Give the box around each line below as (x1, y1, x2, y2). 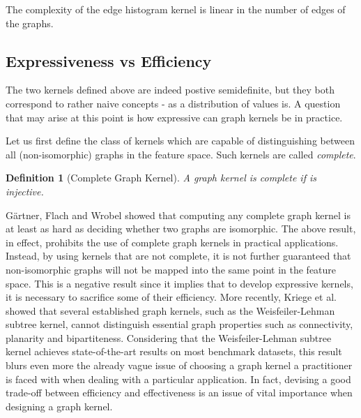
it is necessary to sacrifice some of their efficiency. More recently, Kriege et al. (6, 290, 337, 304)
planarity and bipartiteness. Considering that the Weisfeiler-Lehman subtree (6, 330, 332, 345)
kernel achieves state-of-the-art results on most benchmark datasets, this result (6, 344, 342, 359)
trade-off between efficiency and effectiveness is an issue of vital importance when (6, 385, 353, 400)
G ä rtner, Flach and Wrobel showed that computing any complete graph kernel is (6, 207, 351, 222)
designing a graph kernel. (6, 398, 113, 413)
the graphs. (6, 15, 54, 30)
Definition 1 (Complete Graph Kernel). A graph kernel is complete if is (6, 170, 317, 185)
